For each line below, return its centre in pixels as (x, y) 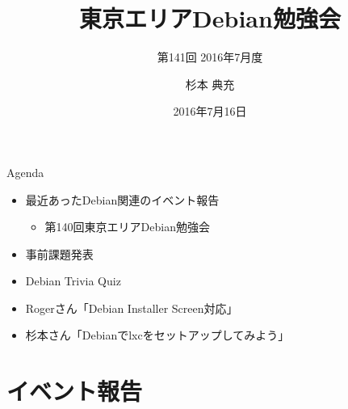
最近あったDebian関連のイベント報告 (122, 199)
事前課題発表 (59, 253)
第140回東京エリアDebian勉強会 (127, 227)
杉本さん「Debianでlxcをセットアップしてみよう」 (157, 335)
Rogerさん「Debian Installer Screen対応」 (132, 308)
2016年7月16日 (210, 111)
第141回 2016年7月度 (210, 57)
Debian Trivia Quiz (73, 281)
